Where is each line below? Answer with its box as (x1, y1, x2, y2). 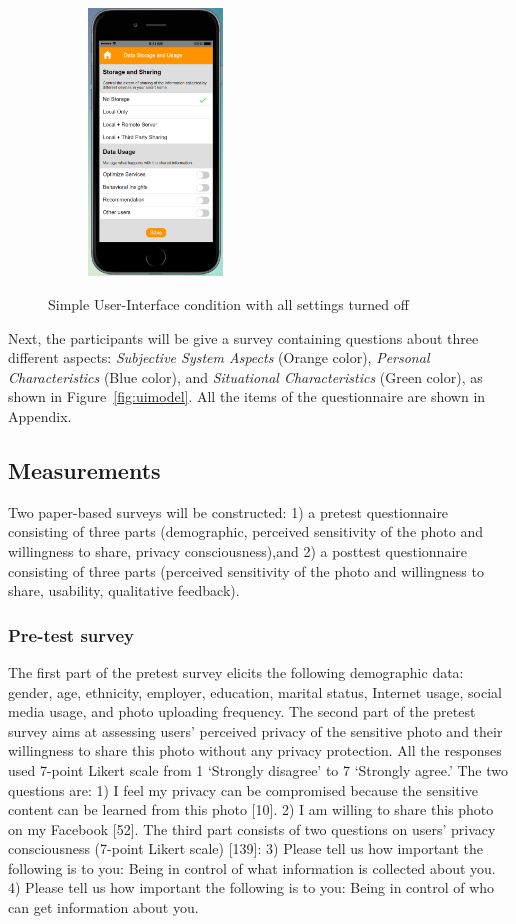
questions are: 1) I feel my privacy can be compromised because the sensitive (8, 779, 478, 800)
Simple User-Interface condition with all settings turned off (48, 293, 409, 314)
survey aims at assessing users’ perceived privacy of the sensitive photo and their (8, 720, 503, 741)
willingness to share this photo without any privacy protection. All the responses (8, 740, 502, 761)
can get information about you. (8, 897, 199, 918)
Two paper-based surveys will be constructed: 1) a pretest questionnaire (8, 501, 449, 522)
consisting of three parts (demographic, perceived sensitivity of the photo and (8, 521, 484, 542)
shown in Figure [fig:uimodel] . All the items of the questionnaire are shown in (8, 386, 486, 407)
